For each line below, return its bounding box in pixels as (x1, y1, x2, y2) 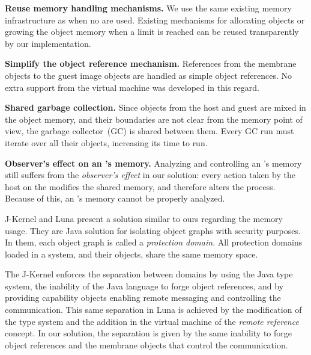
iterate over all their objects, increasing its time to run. (5, 136, 208, 149)
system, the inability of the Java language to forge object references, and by (5, 279, 284, 292)
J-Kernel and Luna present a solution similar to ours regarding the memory (5, 212, 283, 224)
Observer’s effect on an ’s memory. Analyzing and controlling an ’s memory (5, 156, 302, 169)
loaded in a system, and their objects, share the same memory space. (5, 247, 258, 260)
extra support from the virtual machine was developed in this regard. (5, 81, 259, 93)
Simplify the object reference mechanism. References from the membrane (5, 57, 297, 70)
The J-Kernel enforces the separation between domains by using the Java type (5, 268, 293, 280)
